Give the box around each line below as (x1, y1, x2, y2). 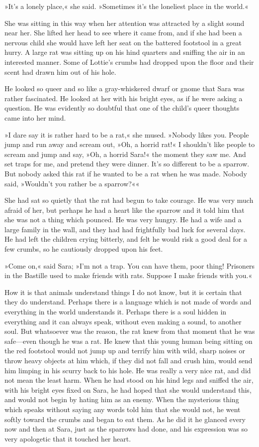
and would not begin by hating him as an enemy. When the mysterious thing (4, 394, 239, 405)
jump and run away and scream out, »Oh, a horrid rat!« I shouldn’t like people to (4, 139, 255, 149)
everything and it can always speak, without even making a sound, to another (4, 316, 242, 326)
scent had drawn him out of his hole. (4, 66, 116, 77)
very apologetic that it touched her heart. (4, 433, 131, 444)
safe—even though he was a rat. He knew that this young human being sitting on (4, 335, 253, 346)
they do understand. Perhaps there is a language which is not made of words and (4, 297, 252, 307)
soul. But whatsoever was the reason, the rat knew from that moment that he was (4, 326, 255, 336)
